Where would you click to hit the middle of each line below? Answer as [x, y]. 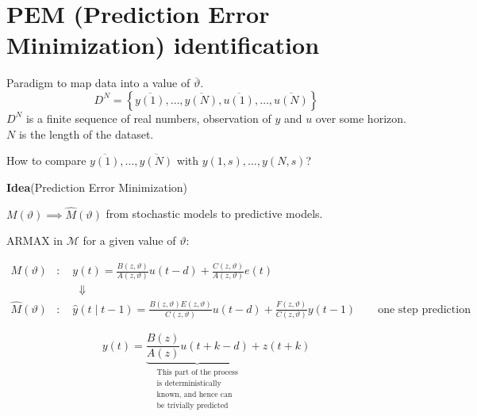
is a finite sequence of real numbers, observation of [148, 118]
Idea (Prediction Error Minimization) [97, 187]
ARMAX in [35, 240]
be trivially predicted [192, 405]
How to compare [46, 160]
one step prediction [424, 309]
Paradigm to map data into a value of [98, 83]
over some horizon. [361, 118]
